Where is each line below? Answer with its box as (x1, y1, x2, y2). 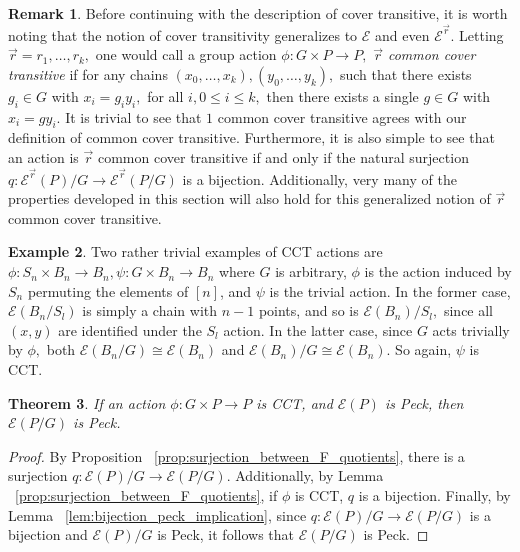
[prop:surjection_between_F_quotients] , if (15, 485, 278, 505)
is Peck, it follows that (157, 524, 294, 545)
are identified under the (58, 319, 202, 340)
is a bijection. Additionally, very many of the (182, 168, 457, 189)
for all (147, 85, 184, 106)
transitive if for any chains (8, 63, 168, 84)
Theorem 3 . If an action (8, 392, 166, 413)
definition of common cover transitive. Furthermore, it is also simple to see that (8, 127, 495, 148)
